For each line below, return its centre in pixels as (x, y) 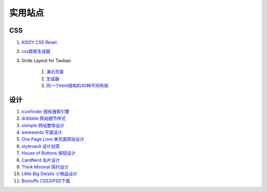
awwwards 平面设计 (42, 132)
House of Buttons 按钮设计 (49, 153)
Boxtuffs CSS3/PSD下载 (46, 181)
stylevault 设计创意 (41, 146)
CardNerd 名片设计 (41, 160)
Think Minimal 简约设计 (45, 167)
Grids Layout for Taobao (46, 60)
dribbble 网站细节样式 (44, 118)
